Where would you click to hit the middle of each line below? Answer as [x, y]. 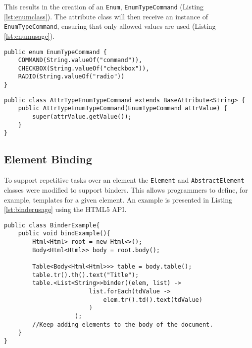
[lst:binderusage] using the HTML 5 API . [65, 209]
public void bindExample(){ [64, 234]
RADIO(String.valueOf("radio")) [71, 77]
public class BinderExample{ [52, 225]
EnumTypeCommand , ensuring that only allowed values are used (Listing [110, 26]
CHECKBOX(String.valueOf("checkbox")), [84, 68]
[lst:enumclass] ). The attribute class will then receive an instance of [106, 16]
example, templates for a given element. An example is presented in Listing [118, 199]
